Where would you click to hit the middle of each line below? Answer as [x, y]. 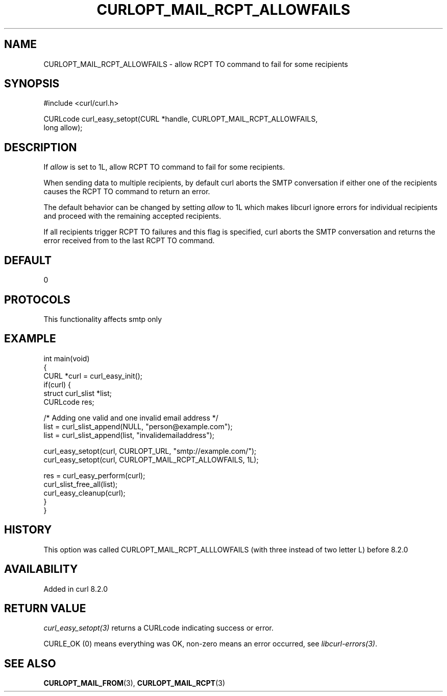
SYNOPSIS [32, 84]
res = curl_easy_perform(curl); [94, 475]
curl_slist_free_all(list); [81, 484]
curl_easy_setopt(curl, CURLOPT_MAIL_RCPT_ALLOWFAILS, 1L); [151, 459]
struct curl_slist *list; [78, 393]
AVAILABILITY [41, 569]
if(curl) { [57, 384]
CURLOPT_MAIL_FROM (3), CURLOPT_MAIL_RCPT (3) [134, 683]
